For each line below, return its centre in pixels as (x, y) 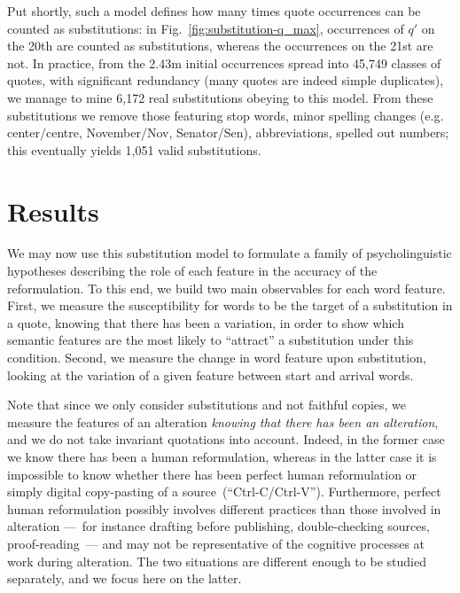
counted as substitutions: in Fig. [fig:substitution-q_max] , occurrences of (206, 28)
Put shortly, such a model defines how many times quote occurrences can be (214, 11)
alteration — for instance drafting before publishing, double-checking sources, (218, 526)
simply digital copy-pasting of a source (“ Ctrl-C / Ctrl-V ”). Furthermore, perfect (224, 492)
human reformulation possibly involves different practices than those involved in (224, 508)
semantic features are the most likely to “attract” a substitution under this (211, 340)
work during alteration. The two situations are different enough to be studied (217, 561)
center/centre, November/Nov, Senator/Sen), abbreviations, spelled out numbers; (228, 133)
